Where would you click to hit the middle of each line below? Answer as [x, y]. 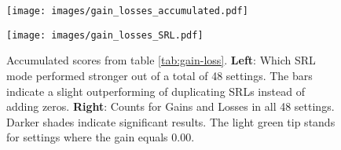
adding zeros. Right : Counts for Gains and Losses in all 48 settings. [170, 106]
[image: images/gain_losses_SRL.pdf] [105, 35]
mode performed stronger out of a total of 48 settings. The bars [159, 75]
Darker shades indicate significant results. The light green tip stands [171, 121]
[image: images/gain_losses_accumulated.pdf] [127, 11]
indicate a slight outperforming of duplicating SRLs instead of [156, 91]
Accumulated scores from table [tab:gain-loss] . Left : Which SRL [161, 60]
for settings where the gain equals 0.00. [101, 137]
